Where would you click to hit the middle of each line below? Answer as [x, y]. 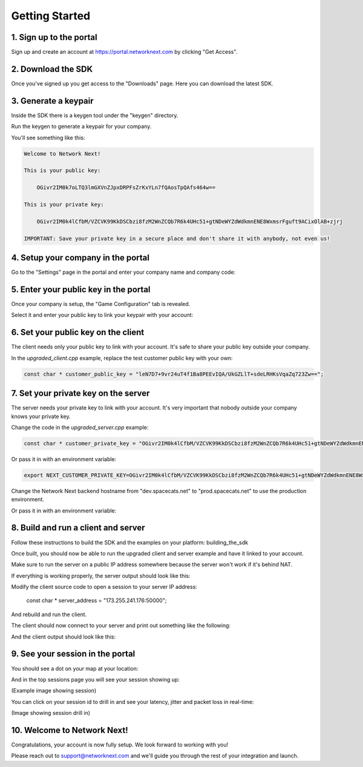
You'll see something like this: [48, 138]
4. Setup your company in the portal [80, 257]
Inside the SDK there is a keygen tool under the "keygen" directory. [95, 115]
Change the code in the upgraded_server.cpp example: [80, 427]
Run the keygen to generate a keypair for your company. [81, 127]
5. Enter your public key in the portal [81, 289]
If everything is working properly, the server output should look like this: [101, 576]
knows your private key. [41, 416]
